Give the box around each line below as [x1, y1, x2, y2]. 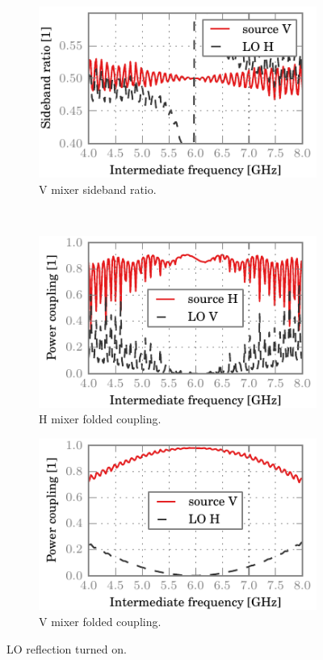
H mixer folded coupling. [39, 410, 161, 427]
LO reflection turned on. [6, 640, 127, 657]
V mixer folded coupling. [39, 612, 161, 629]
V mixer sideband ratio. [39, 181, 157, 198]
